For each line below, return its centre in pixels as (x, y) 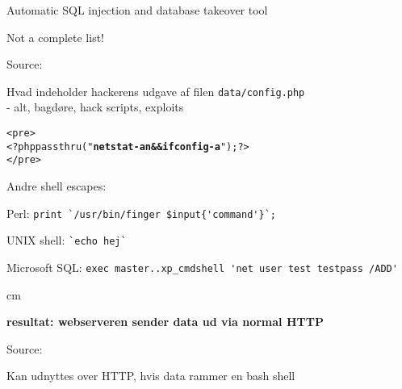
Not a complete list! (56, 37)
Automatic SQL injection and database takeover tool (137, 10)
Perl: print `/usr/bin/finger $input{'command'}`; (141, 213)
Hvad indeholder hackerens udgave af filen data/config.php (156, 91)
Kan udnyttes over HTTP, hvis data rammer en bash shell (151, 376)
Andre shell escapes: (57, 186)
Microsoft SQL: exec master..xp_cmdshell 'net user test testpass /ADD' (202, 267)
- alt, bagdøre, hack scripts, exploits (95, 107)
